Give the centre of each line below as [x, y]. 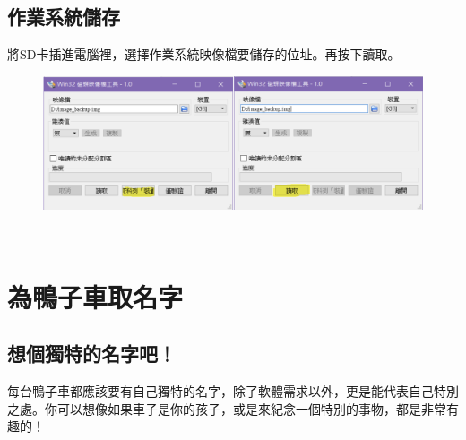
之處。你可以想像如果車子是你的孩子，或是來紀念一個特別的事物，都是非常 [227, 408]
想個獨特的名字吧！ [92, 354]
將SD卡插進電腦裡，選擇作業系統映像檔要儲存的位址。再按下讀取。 [204, 54]
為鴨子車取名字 [95, 296]
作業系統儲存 [64, 17]
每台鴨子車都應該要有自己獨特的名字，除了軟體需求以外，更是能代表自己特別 [233, 391]
